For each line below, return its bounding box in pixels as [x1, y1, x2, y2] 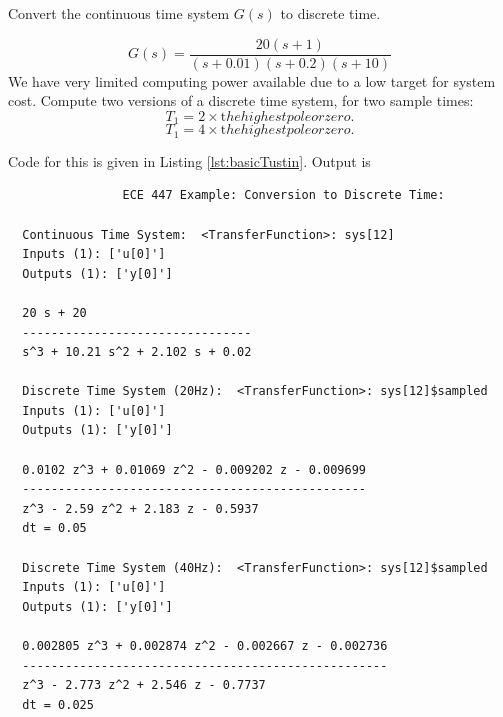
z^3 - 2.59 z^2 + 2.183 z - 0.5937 [22, 501, 259, 516]
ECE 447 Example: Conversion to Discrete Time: [122, 188, 445, 203]
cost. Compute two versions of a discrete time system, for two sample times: [8, 90, 474, 111]
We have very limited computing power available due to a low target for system [8, 70, 496, 91]
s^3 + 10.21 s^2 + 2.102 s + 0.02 [22, 345, 252, 360]
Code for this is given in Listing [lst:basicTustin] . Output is [8, 150, 371, 171]
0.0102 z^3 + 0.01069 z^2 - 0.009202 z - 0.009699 [22, 462, 366, 477]
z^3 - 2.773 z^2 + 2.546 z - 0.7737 [22, 678, 266, 693]
